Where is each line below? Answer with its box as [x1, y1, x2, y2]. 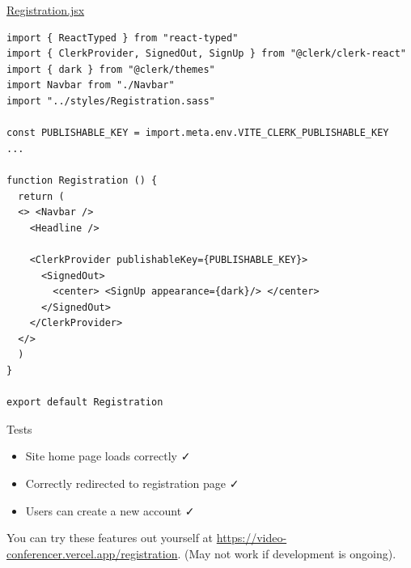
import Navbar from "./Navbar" [6, 79, 175, 91]
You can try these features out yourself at [6, 529, 214, 546]
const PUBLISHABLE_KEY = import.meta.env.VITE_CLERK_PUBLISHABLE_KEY [6, 127, 389, 139]
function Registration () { [6, 174, 158, 186]
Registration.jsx [6, 2, 85, 18]
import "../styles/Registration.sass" [6, 95, 215, 107]
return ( [18, 190, 65, 202]
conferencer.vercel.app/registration [6, 545, 178, 562]
